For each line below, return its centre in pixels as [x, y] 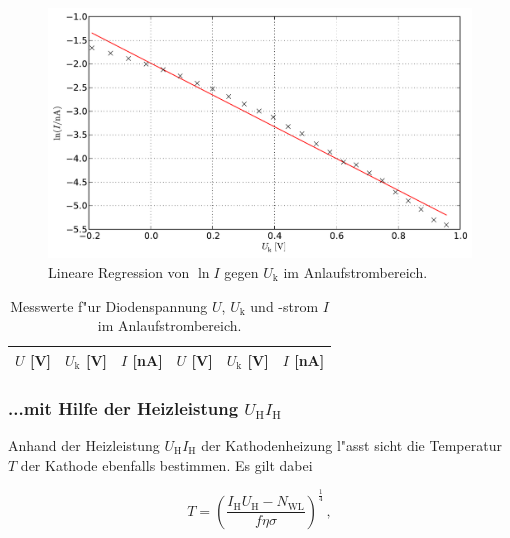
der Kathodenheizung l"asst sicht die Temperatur [351, 445]
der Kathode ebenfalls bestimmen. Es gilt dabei [166, 464]
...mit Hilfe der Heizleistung [123, 407]
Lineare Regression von [119, 271]
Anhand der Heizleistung [84, 445]
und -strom [284, 305]
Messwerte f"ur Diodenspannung [109, 305]
